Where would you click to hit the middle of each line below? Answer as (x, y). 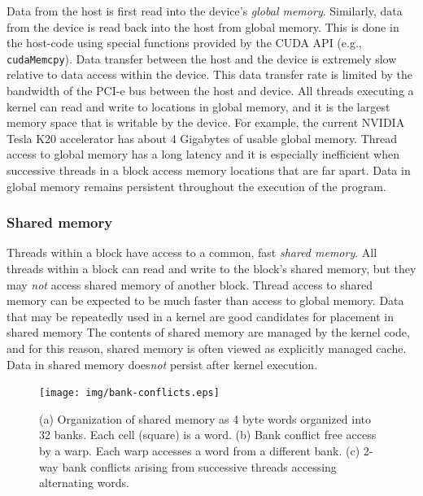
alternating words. (85, 483)
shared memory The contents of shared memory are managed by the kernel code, (208, 332)
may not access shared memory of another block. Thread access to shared (190, 284)
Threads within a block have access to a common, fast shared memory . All (192, 252)
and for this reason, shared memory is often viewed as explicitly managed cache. (207, 348)
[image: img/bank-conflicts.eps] (129, 393)
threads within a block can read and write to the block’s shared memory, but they (211, 268)
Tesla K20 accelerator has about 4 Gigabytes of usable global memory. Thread (202, 138)
